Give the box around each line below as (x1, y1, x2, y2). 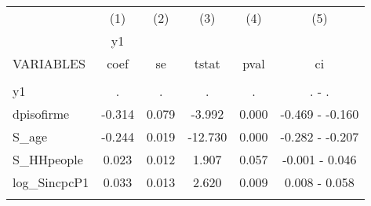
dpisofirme (13, 105, 70, 123)
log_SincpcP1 (13, 173, 89, 191)
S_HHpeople (13, 150, 83, 168)
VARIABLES (13, 54, 85, 72)
